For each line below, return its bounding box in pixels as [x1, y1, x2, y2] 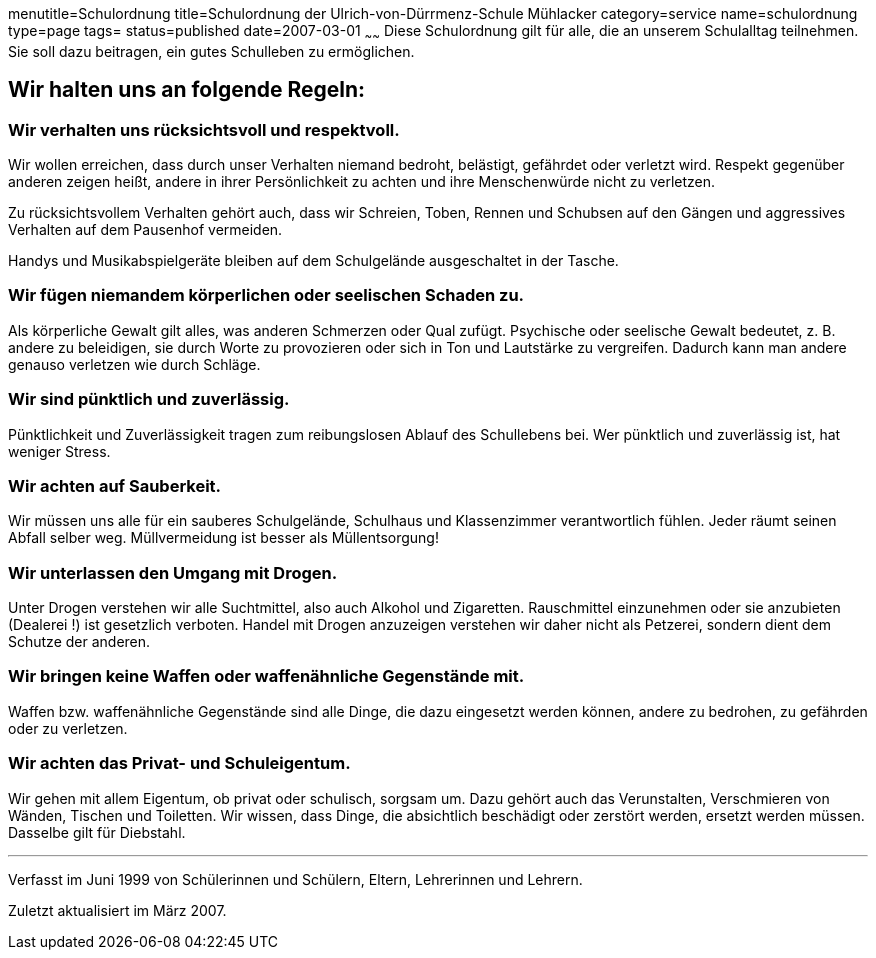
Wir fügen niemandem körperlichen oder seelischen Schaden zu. [8, 285, 525, 306]
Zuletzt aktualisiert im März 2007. [8, 901, 227, 919]
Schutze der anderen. [8, 633, 151, 651]
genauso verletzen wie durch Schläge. [8, 355, 261, 373]
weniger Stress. [8, 442, 111, 460]
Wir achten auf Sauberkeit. [8, 475, 222, 496]
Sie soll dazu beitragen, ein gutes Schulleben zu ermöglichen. [8, 42, 415, 60]
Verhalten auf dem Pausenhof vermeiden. [8, 221, 283, 239]
